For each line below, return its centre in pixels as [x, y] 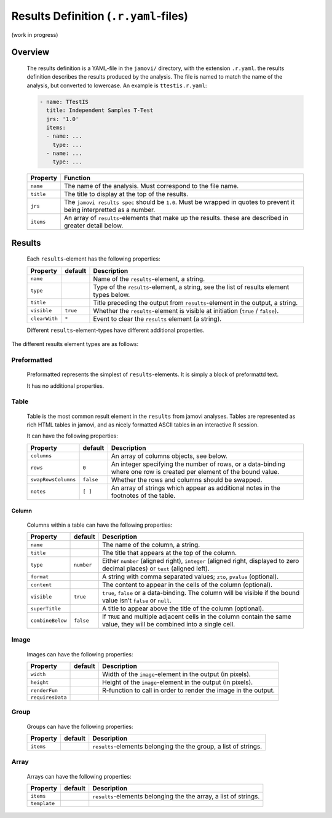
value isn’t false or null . [137, 600]
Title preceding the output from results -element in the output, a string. [196, 302]
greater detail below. [93, 226]
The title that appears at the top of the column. [169, 553]
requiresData [49, 698]
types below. [112, 294]
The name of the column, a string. [151, 545]
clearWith [44, 319]
